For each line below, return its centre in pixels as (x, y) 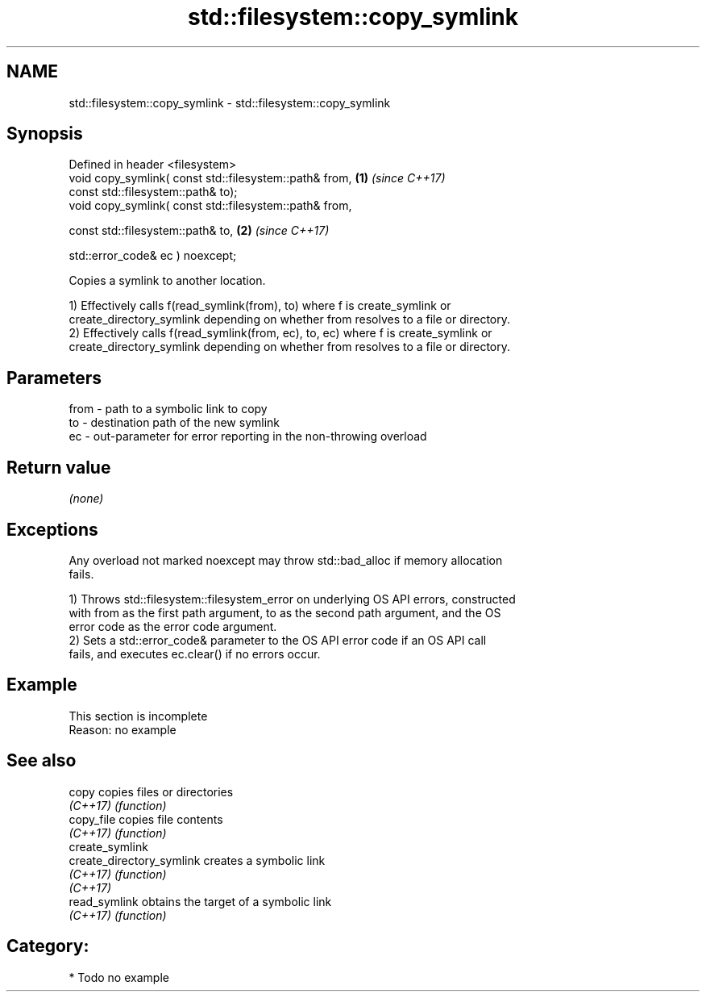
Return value (59, 467)
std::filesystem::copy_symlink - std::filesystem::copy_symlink (230, 102)
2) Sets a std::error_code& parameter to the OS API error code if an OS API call (278, 640)
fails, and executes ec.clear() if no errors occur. (195, 654)
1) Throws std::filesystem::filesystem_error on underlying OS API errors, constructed (292, 599)
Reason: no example (123, 729)
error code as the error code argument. (173, 626)
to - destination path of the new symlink (174, 423)
